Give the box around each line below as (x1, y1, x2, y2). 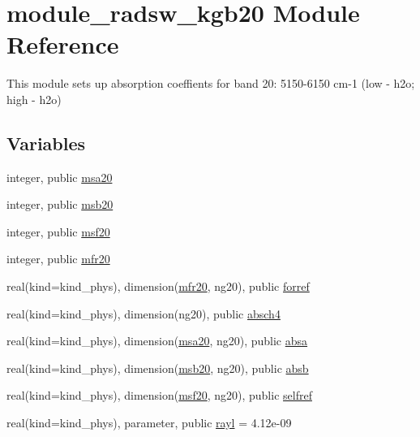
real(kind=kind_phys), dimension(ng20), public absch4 (6, 305, 281, 322)
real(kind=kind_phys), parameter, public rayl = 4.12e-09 (6, 414, 292, 431)
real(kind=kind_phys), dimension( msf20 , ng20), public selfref (6, 387, 312, 404)
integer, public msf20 (6, 223, 110, 240)
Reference (6, 28, 119, 61)
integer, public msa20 (6, 168, 113, 185)
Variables (6, 130, 86, 155)
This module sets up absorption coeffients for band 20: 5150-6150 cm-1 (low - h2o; (6, 75, 415, 92)
